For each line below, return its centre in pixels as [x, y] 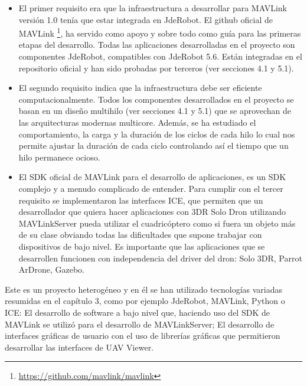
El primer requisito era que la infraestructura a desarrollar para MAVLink [153, 8]
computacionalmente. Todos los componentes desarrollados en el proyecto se [156, 99]
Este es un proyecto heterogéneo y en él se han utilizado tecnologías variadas [144, 289]
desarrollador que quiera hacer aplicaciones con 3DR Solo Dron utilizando [152, 212]
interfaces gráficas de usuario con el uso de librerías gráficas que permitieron [143, 336]
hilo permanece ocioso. [59, 157]
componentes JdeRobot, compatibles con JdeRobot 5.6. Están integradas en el [160, 56]
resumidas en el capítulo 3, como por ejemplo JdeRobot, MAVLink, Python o [145, 301]
